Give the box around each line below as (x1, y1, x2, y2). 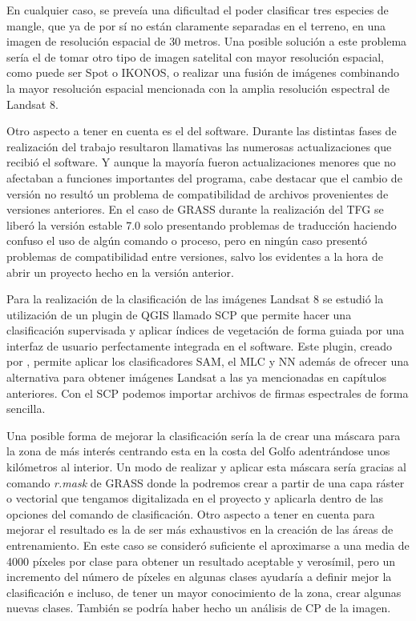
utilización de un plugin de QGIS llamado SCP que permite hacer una (6, 306, 352, 323)
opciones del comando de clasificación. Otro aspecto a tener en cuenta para (6, 505, 375, 522)
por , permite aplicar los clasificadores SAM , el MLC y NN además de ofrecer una (6, 353, 410, 370)
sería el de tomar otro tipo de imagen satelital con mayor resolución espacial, (6, 48, 385, 65)
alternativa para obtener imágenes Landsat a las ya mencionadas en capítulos (6, 369, 386, 386)
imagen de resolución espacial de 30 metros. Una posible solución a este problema (6, 33, 407, 50)
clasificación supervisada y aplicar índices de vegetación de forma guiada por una (6, 322, 405, 339)
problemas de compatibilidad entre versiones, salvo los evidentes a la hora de (6, 247, 383, 264)
